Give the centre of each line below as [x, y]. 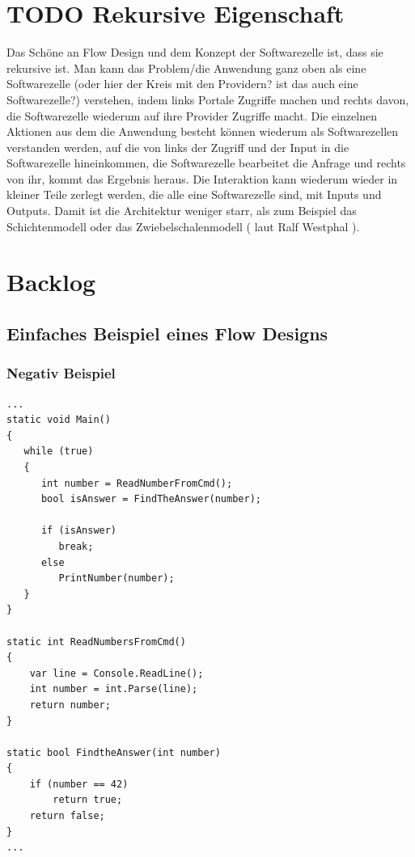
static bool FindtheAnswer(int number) [114, 752]
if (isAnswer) [79, 531]
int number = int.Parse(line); [114, 689]
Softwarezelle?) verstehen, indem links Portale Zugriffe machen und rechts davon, [208, 99]
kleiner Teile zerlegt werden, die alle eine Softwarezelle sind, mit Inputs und [194, 194]
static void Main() [59, 420]
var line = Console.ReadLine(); [116, 673]
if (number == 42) [79, 784]
